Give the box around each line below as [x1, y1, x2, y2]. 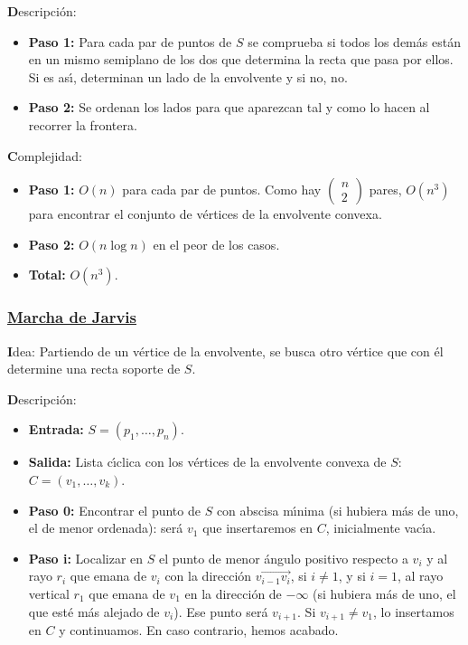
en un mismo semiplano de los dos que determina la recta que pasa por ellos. [28, 50, 454, 69]
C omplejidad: [7, 146, 82, 165]
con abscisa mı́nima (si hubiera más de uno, [216, 500, 459, 519]
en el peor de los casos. [153, 234, 280, 253]
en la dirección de [184, 583, 282, 602]
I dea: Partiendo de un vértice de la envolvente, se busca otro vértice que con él [7, 341, 444, 360]
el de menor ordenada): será [28, 518, 183, 537]
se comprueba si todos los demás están [248, 32, 461, 51]
